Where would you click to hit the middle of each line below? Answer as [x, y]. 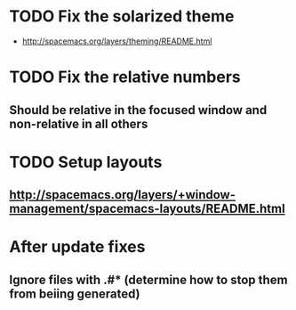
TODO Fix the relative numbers [125, 77]
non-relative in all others [79, 123]
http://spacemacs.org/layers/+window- [123, 195]
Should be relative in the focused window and [138, 110]
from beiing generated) [75, 294]
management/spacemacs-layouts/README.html [148, 209]
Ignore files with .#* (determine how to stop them [148, 279]
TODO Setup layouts [86, 162]
